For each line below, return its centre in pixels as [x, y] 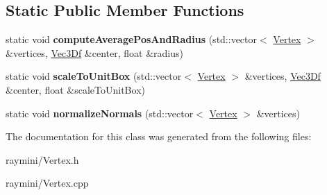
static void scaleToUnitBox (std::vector [94, 76]
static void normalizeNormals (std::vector [100, 113]
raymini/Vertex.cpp [47, 183]
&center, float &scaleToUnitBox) [75, 89]
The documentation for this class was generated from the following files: [159, 136]
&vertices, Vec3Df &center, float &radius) [94, 52]
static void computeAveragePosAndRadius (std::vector [132, 39]
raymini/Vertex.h [42, 159]
